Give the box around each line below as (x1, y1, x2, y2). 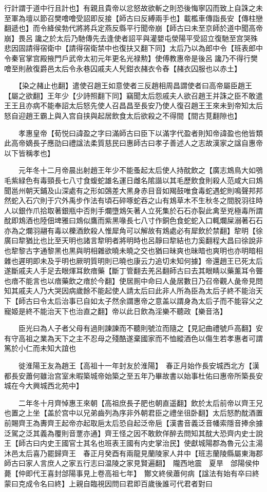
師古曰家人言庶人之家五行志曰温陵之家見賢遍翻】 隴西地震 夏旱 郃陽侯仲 (4, 458, 259, 468)
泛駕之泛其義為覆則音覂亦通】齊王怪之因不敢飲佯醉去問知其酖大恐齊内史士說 (4, 427, 263, 438)
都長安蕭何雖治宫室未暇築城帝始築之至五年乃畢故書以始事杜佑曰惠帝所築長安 (4, 370, 263, 381)
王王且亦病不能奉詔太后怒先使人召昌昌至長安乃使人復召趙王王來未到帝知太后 (4, 100, 263, 111)
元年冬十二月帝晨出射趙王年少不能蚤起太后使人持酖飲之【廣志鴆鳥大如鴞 (18, 165, 263, 175)
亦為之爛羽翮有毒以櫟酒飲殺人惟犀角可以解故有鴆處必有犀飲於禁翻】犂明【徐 (4, 225, 263, 235)
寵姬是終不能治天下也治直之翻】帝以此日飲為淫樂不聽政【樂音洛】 (4, 305, 227, 316)
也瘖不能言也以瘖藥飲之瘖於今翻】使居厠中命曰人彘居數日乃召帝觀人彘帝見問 (4, 275, 263, 286)
